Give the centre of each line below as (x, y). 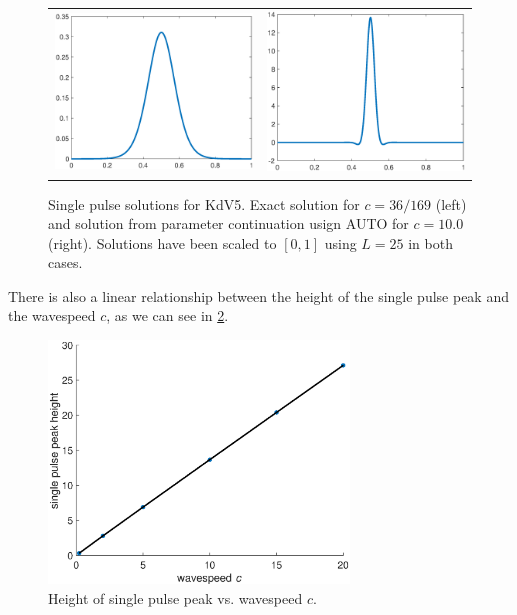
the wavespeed (52, 315)
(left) (451, 203)
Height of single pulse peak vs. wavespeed (175, 597)
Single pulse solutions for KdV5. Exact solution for (204, 203)
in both (430, 242)
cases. (65, 262)
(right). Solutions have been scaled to (162, 242)
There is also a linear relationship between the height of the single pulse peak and (258, 295)
